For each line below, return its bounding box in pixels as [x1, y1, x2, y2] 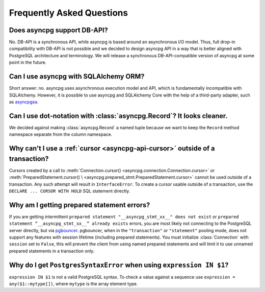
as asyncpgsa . [9, 98, 39, 105]
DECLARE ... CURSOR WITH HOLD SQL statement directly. [9, 188, 130, 194]
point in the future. [9, 59, 47, 66]
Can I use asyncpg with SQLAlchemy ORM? [9, 73, 145, 81]
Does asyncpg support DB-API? [9, 26, 108, 34]
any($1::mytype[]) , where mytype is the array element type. [9, 281, 138, 287]
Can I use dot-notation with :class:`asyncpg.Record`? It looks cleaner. [9, 112, 228, 120]
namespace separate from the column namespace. [9, 131, 112, 137]
